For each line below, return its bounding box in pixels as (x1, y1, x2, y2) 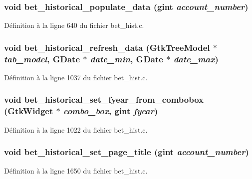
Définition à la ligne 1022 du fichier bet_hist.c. (4, 124, 148, 135)
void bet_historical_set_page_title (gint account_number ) (4, 146, 249, 158)
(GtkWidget (4, 105, 53, 117)
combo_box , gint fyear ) (63, 105, 158, 117)
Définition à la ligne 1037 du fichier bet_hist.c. (4, 72, 148, 82)
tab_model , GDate (4, 52, 80, 65)
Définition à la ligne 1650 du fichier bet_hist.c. (4, 165, 148, 176)
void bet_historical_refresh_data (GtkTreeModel (4, 41, 210, 53)
